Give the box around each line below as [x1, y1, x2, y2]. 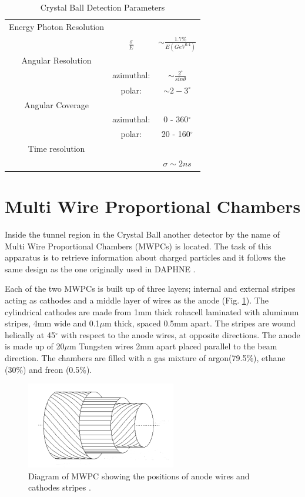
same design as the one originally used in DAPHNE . [5, 262, 196, 275]
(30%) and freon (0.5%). [5, 363, 92, 375]
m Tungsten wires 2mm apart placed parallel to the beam [69, 340, 277, 352]
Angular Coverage [24, 98, 89, 111]
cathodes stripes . [28, 481, 91, 493]
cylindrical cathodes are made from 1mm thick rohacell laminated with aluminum [5, 305, 299, 318]
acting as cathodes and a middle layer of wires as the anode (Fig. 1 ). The [5, 294, 269, 306]
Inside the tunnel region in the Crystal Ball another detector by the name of [5, 228, 280, 241]
